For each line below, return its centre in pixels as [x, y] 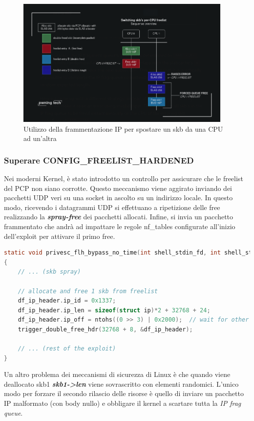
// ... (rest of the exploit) [67, 349]
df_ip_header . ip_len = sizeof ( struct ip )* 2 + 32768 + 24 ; [114, 310]
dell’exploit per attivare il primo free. [60, 236]
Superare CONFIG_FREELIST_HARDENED [99, 160]
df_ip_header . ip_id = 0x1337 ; [67, 301]
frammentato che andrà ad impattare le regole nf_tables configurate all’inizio [120, 226]
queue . [13, 412]
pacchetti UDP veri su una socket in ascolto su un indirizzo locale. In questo [118, 198]
